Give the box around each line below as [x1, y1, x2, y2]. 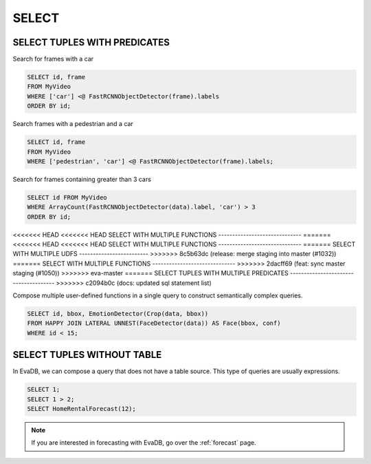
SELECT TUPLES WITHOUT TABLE [12, 349, 162, 361]
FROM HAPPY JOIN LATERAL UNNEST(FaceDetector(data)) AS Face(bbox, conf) [27, 319, 281, 327]
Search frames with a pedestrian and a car [12, 120, 133, 128]
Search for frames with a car [12, 55, 94, 63]
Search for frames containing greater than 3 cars [12, 175, 151, 183]
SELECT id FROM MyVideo [27, 193, 108, 201]
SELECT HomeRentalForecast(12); [27, 405, 137, 413]
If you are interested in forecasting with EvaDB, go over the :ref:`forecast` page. [31, 439, 257, 447]
